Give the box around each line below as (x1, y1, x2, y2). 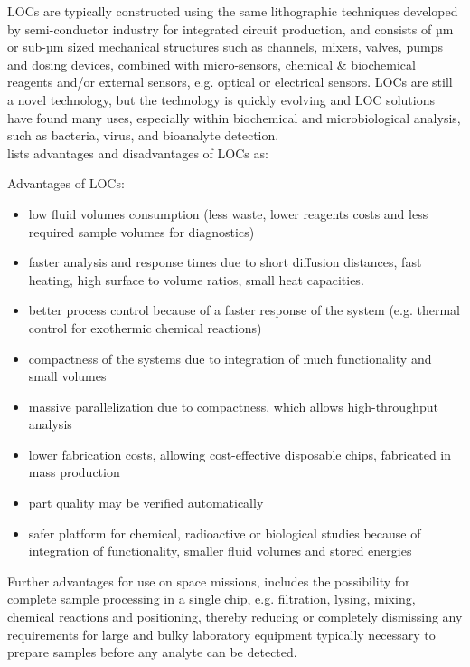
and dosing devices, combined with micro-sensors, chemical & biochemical (7, 54, 416, 73)
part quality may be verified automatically (28, 493, 264, 512)
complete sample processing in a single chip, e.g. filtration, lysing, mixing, (7, 589, 416, 608)
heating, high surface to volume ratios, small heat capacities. (28, 270, 364, 289)
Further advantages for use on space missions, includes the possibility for (7, 571, 410, 590)
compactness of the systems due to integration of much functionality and (28, 348, 432, 367)
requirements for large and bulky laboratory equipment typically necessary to (7, 624, 436, 643)
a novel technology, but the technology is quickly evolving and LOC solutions (7, 90, 435, 109)
